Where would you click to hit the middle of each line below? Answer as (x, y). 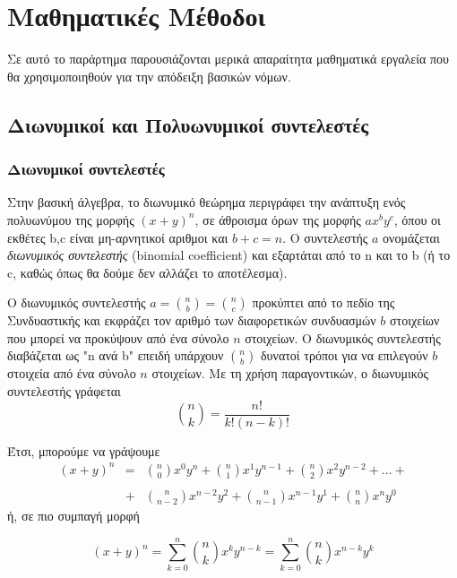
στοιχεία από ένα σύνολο (72, 373)
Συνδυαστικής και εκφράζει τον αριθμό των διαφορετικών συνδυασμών (192, 320)
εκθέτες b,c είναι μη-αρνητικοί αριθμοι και (118, 237)
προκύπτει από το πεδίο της (323, 302)
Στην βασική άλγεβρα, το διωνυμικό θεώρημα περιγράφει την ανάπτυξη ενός (207, 202)
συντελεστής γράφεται (64, 391)
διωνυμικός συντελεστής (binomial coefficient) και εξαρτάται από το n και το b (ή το (229, 255)
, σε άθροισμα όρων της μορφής (278, 219)
